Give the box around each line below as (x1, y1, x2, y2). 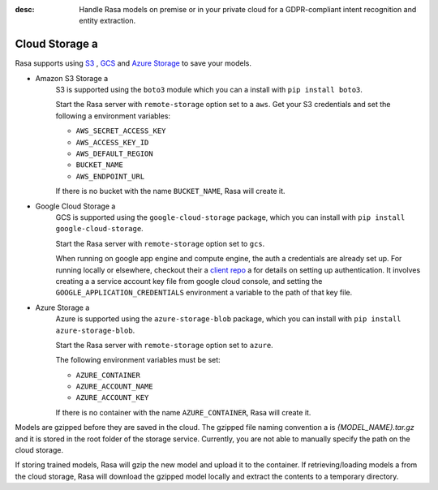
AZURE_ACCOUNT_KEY (75, 393, 149, 402)
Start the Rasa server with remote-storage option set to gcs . (55, 239, 265, 248)
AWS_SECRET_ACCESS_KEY (75, 127, 166, 135)
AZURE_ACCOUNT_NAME (75, 382, 153, 391)
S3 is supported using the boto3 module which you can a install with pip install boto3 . (55, 85, 363, 95)
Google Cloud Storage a (35, 201, 116, 211)
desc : (15, 5, 35, 14)
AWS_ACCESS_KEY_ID (75, 138, 149, 147)
